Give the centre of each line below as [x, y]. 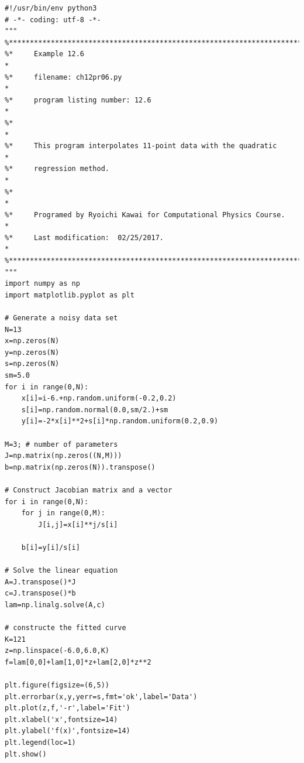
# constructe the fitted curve [65, 628]
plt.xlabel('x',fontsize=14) [61, 719]
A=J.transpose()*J [40, 582]
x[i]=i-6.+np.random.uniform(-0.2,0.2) [99, 398]
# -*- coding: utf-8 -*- [53, 20]
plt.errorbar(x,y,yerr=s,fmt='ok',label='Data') [101, 697]
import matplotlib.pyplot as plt [70, 295]
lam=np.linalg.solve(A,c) [55, 605]
